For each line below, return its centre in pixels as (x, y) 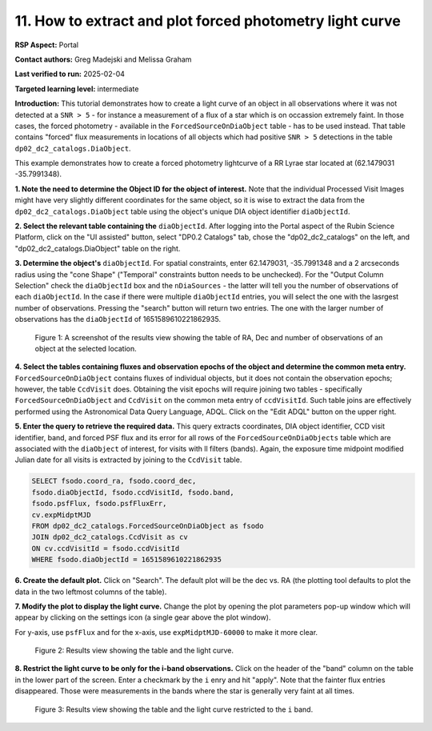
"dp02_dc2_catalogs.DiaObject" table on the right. (98, 248)
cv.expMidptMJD (61, 515)
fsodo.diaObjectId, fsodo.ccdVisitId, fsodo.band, (133, 492)
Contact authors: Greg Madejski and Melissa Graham (103, 59)
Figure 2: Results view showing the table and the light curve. (134, 651)
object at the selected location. (86, 348)
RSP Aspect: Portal (47, 45)
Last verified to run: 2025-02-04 (70, 74)
